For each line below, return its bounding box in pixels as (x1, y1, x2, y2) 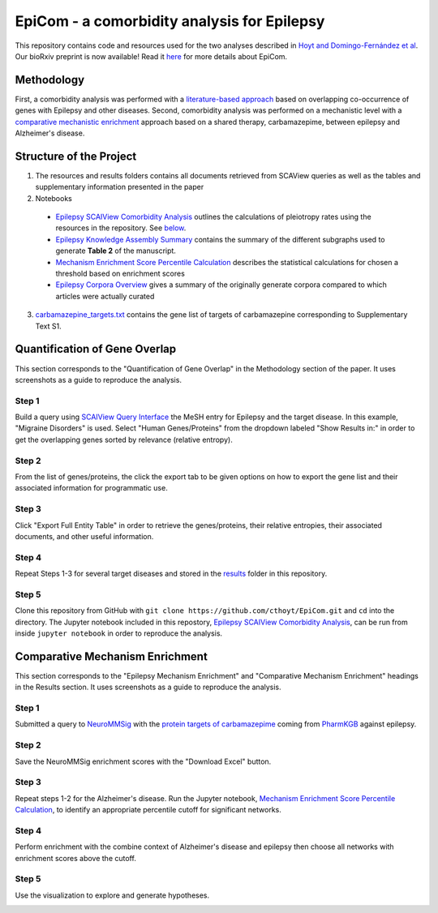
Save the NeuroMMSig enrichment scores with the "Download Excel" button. (15, 757, 272, 766)
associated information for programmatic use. (15, 483, 168, 493)
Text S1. (35, 321, 62, 331)
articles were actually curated (55, 291, 155, 301)
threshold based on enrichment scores (55, 268, 186, 279)
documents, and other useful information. (15, 531, 154, 541)
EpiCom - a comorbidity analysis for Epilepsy (15, 12, 325, 30)
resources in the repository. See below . (55, 223, 187, 233)
